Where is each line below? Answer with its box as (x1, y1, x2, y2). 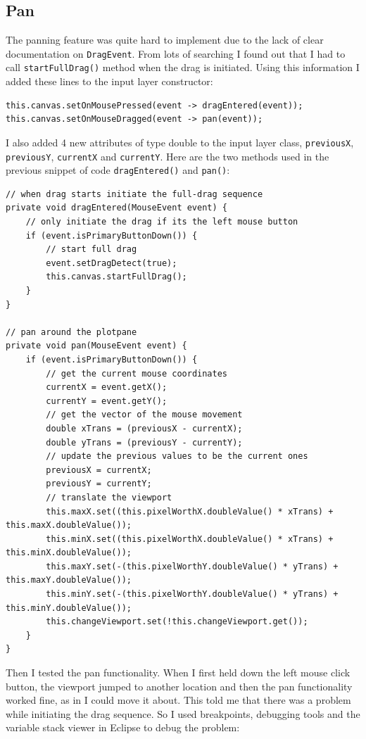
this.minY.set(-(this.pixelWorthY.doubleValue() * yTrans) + (46, 589, 339, 600)
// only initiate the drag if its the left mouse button (25, 217, 298, 227)
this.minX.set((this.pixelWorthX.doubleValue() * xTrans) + (46, 533, 334, 544)
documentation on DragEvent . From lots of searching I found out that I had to (6, 46, 346, 61)
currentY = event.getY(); (46, 396, 168, 406)
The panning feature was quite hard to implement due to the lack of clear (6, 32, 324, 47)
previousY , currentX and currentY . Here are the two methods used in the (6, 149, 329, 163)
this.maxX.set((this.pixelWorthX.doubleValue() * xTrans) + (46, 506, 334, 517)
